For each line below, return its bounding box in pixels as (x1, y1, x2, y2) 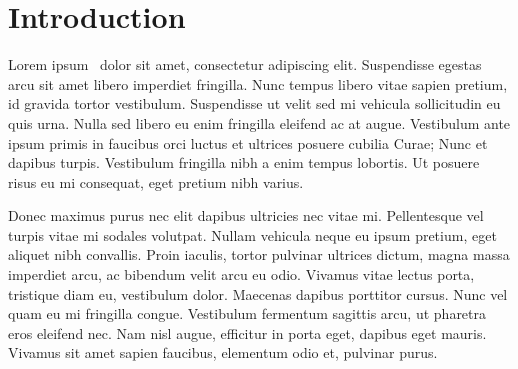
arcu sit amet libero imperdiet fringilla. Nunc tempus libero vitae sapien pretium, (8, 73, 508, 94)
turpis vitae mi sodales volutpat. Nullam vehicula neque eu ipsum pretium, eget (8, 224, 497, 245)
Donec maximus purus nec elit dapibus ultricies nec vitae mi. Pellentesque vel (8, 205, 484, 226)
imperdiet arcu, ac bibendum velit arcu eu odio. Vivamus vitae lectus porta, (8, 264, 475, 285)
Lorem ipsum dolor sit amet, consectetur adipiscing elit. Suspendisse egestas (8, 54, 482, 75)
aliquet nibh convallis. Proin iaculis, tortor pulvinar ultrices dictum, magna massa (8, 244, 510, 265)
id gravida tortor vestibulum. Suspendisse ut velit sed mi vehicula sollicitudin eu (8, 93, 501, 114)
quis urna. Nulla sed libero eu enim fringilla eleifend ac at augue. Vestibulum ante (8, 112, 511, 133)
